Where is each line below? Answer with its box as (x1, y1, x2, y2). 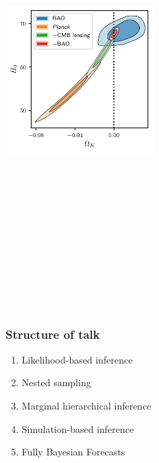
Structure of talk (5, 325, 100, 342)
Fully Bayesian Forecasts (21, 444, 125, 459)
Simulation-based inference (21, 421, 134, 436)
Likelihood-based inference (21, 352, 133, 366)
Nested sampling (21, 375, 91, 390)
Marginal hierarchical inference (21, 399, 151, 412)
